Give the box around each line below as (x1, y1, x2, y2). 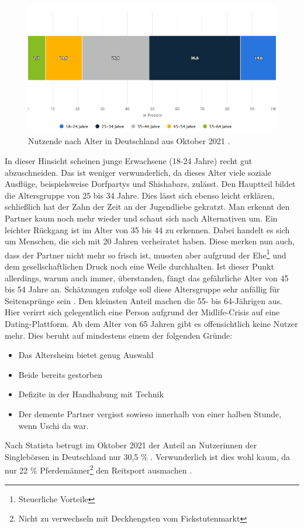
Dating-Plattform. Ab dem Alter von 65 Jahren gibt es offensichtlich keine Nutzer (5, 317, 298, 329)
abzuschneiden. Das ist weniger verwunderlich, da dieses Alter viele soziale (5, 166, 271, 178)
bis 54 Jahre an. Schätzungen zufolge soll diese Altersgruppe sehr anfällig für (5, 283, 280, 295)
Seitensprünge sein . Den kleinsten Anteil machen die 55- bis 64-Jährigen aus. (5, 294, 282, 306)
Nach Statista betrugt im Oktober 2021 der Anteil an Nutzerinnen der (5, 439, 257, 451)
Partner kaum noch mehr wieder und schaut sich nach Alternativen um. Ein (5, 212, 278, 224)
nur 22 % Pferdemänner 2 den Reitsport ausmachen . (5, 462, 192, 476)
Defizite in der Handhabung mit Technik (18, 388, 164, 400)
